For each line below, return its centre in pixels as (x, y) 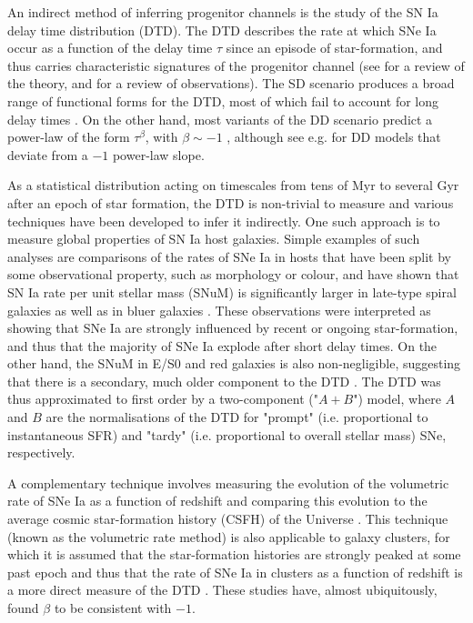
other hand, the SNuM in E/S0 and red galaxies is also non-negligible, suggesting (234, 363)
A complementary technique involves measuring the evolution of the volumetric (228, 482)
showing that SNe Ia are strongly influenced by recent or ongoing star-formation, (233, 328)
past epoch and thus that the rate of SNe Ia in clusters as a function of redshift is (235, 572)
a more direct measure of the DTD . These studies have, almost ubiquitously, (222, 590)
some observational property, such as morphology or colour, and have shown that (233, 274)
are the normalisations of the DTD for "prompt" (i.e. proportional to (237, 417)
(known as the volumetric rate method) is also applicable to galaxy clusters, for (229, 536)
